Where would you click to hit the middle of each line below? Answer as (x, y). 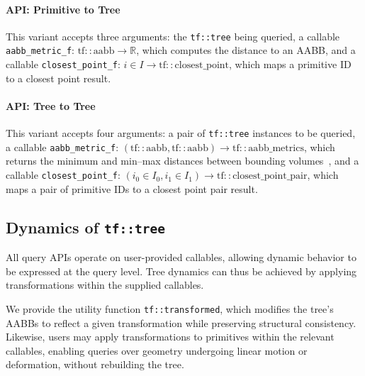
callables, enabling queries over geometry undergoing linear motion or (157, 350)
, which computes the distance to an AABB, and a (246, 50)
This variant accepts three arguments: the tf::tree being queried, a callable (173, 36)
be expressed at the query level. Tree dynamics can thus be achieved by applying (181, 271)
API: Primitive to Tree (63, 9)
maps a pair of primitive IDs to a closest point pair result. (132, 188)
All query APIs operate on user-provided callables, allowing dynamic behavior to (181, 257)
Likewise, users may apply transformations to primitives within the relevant (170, 337)
